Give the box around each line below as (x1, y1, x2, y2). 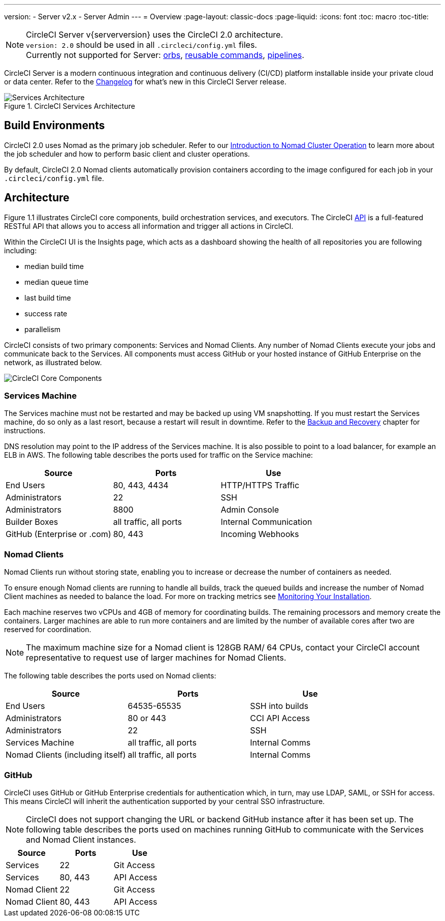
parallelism (24, 324, 61, 334)
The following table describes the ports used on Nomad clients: (4, 671, 216, 680)
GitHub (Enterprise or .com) (6, 529, 111, 540)
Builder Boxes (6, 517, 58, 527)
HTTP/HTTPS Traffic (220, 480, 300, 491)
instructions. (4, 426, 46, 435)
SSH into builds (250, 701, 308, 711)
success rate (24, 309, 68, 318)
